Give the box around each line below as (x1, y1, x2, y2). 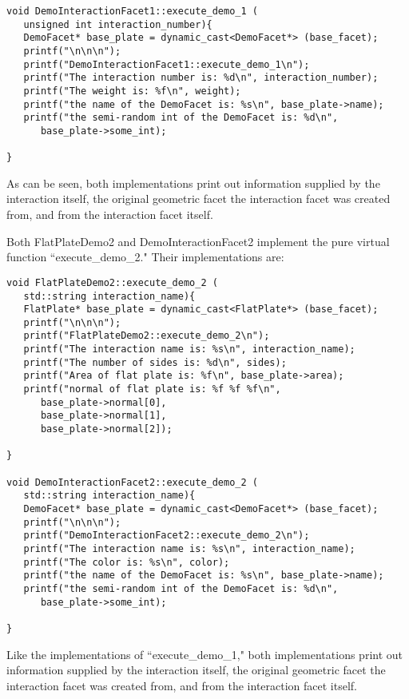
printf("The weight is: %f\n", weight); (23, 85, 241, 97)
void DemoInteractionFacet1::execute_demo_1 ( (6, 6, 258, 17)
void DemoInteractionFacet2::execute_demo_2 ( (6, 476, 258, 488)
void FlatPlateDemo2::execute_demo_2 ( (6, 276, 218, 288)
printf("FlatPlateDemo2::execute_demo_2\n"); (23, 330, 270, 342)
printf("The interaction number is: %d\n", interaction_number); (23, 72, 379, 84)
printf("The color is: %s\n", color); (23, 556, 230, 568)
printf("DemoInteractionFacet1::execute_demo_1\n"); (23, 58, 310, 70)
